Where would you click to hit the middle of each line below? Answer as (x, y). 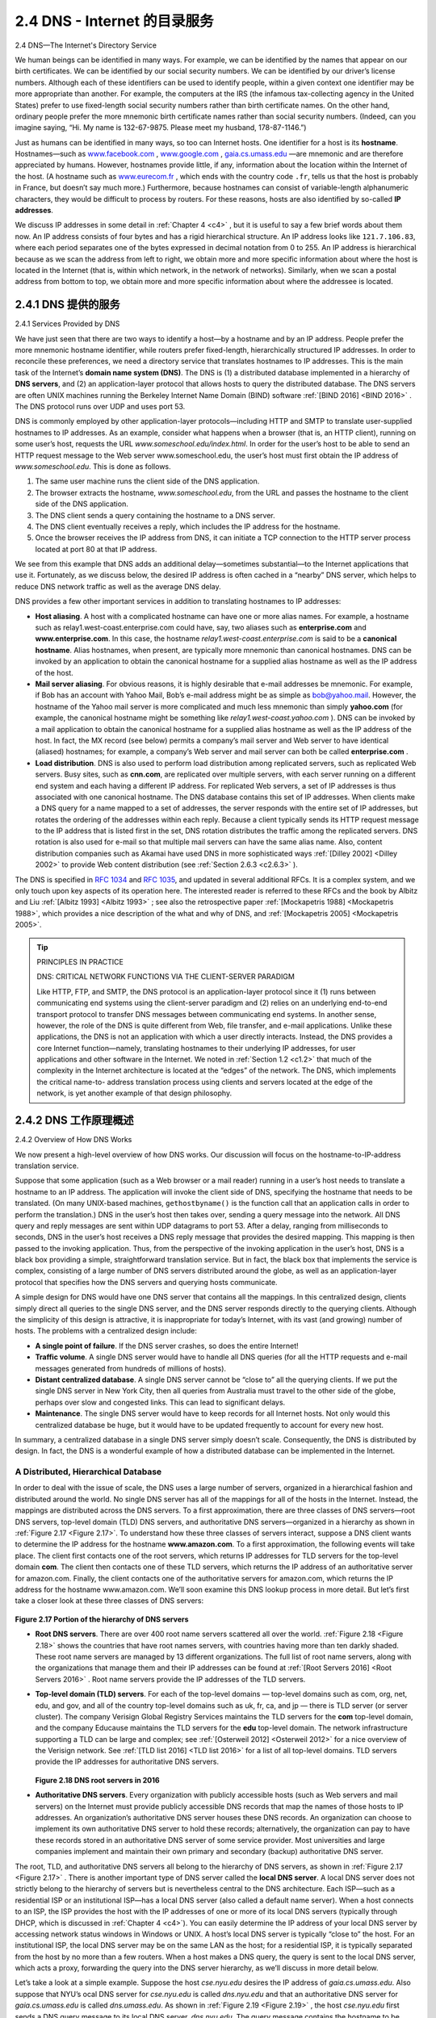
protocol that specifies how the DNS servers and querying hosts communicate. (146, 1282)
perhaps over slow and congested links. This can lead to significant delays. (160, 1402)
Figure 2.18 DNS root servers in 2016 (98, 1780)
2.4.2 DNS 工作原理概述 (74, 1121)
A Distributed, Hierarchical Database (88, 1472)
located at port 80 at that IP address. (96, 549)
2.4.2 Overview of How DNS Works (73, 1140)
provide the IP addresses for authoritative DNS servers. (127, 1762)
